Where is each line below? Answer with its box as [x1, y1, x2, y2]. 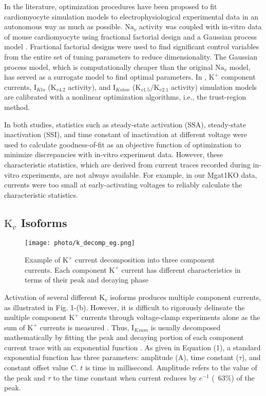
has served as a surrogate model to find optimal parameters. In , [4, 71, 207, 82]
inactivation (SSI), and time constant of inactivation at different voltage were [4, 129, 248, 140]
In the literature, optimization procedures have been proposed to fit [4, 1, 217, 11]
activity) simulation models [171, 81, 257, 92]
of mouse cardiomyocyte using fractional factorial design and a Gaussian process [4, 31, 257, 42]
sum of [4, 322, 25, 332]
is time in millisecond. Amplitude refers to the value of [85, 362, 257, 373]
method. [4, 101, 30, 112]
